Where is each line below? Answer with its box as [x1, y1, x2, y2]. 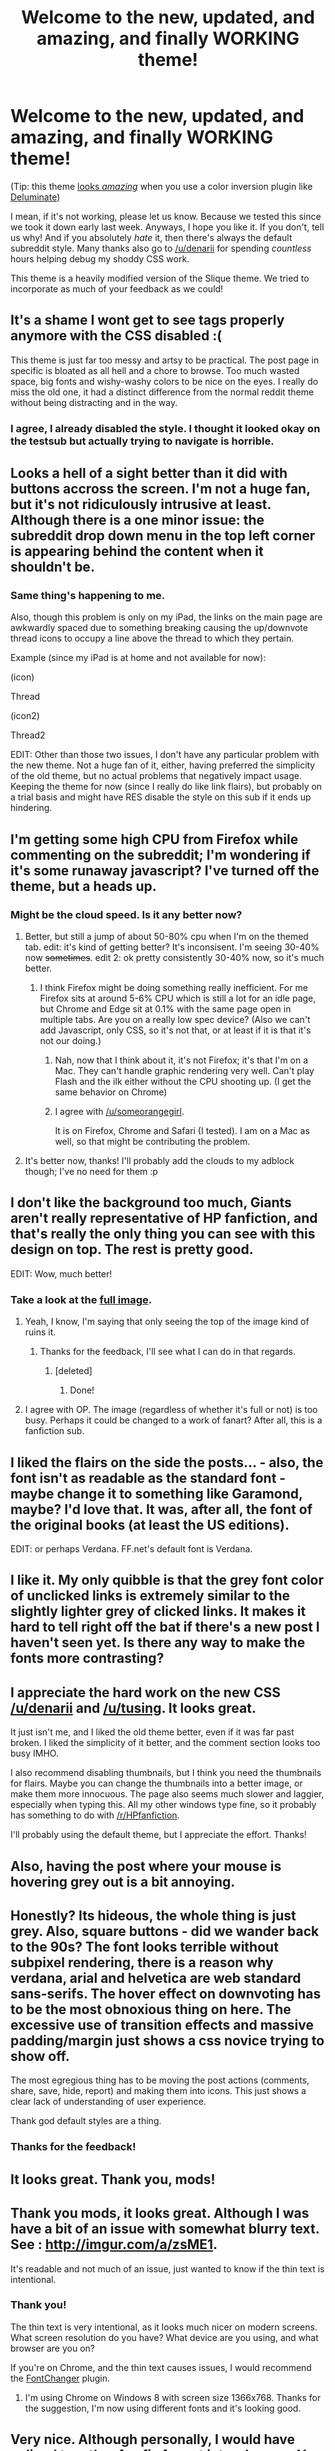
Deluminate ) [10, 191, 61, 203]
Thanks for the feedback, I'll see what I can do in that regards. [39, 1346, 297, 1358]
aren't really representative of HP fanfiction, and [10, 1210, 318, 1227]
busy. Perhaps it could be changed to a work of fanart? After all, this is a [24, 1414, 323, 1426]
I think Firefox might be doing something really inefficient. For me [39, 982, 308, 994]
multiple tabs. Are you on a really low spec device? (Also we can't [39, 1014, 311, 1026]
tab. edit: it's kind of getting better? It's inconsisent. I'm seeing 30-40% [24, 941, 320, 953]
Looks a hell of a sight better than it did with [10, 465, 288, 482]
